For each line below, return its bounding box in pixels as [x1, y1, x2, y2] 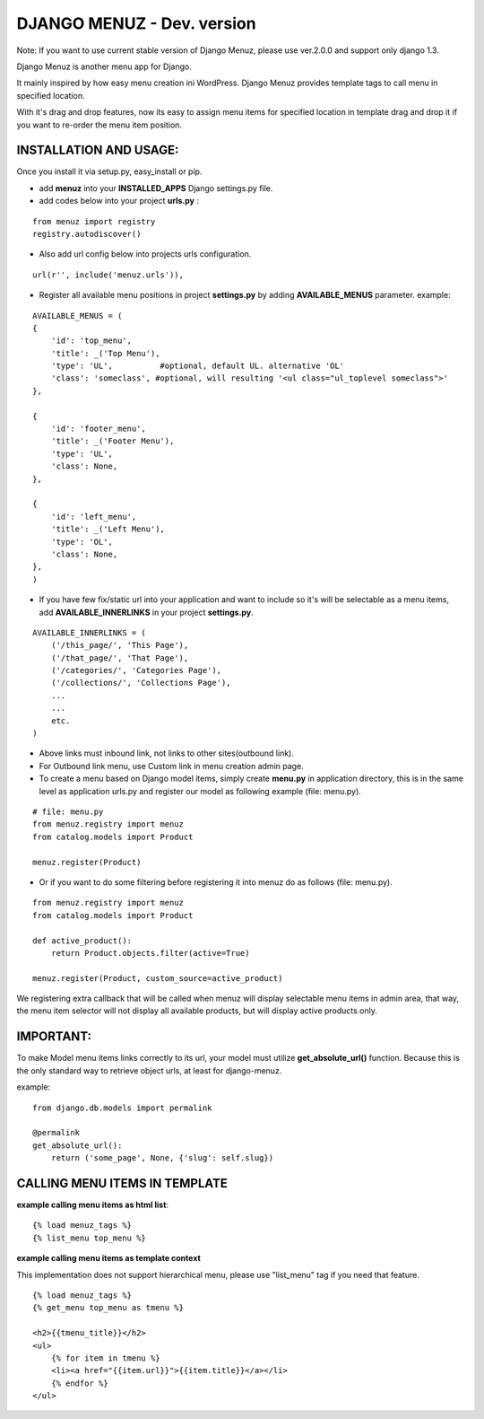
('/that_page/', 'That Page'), [50, 653, 189, 663]
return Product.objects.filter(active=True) [50, 948, 250, 958]
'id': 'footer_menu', [50, 424, 147, 434]
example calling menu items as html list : [16, 1199, 169, 1210]
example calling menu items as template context [16, 1253, 201, 1264]
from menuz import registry [32, 216, 156, 226]
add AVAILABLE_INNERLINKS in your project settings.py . [39, 607, 255, 618]
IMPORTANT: [16, 1029, 92, 1045]
